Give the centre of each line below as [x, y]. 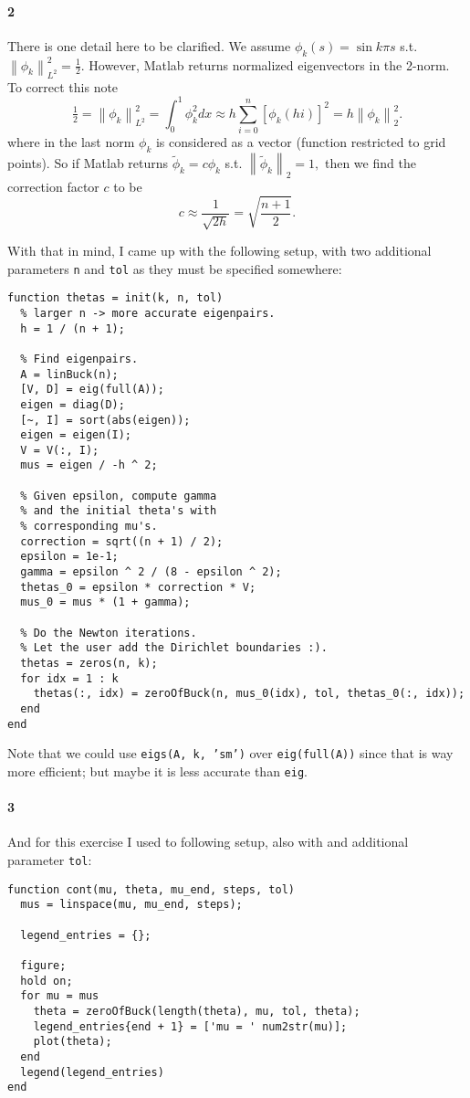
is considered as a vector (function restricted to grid [301, 142]
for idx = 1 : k [69, 678]
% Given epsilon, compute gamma [119, 496]
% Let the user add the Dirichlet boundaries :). [174, 648]
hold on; [47, 981]
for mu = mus [60, 996]
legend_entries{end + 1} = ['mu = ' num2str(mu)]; [190, 1026]
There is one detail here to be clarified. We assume [149, 45]
